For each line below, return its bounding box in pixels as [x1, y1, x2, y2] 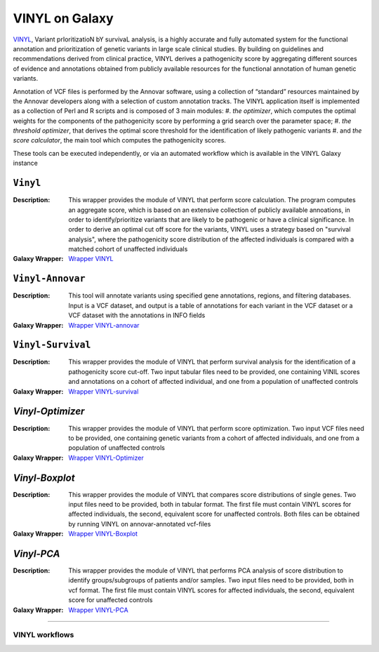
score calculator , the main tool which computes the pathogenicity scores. [13, 136, 226, 145]
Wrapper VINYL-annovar [68, 321, 140, 329]
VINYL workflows [13, 630, 74, 640]
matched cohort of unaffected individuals [68, 245, 188, 253]
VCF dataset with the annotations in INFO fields [68, 311, 206, 319]
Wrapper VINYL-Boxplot [68, 530, 138, 538]
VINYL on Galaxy [13, 11, 114, 26]
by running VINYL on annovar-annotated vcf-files [68, 519, 211, 528]
